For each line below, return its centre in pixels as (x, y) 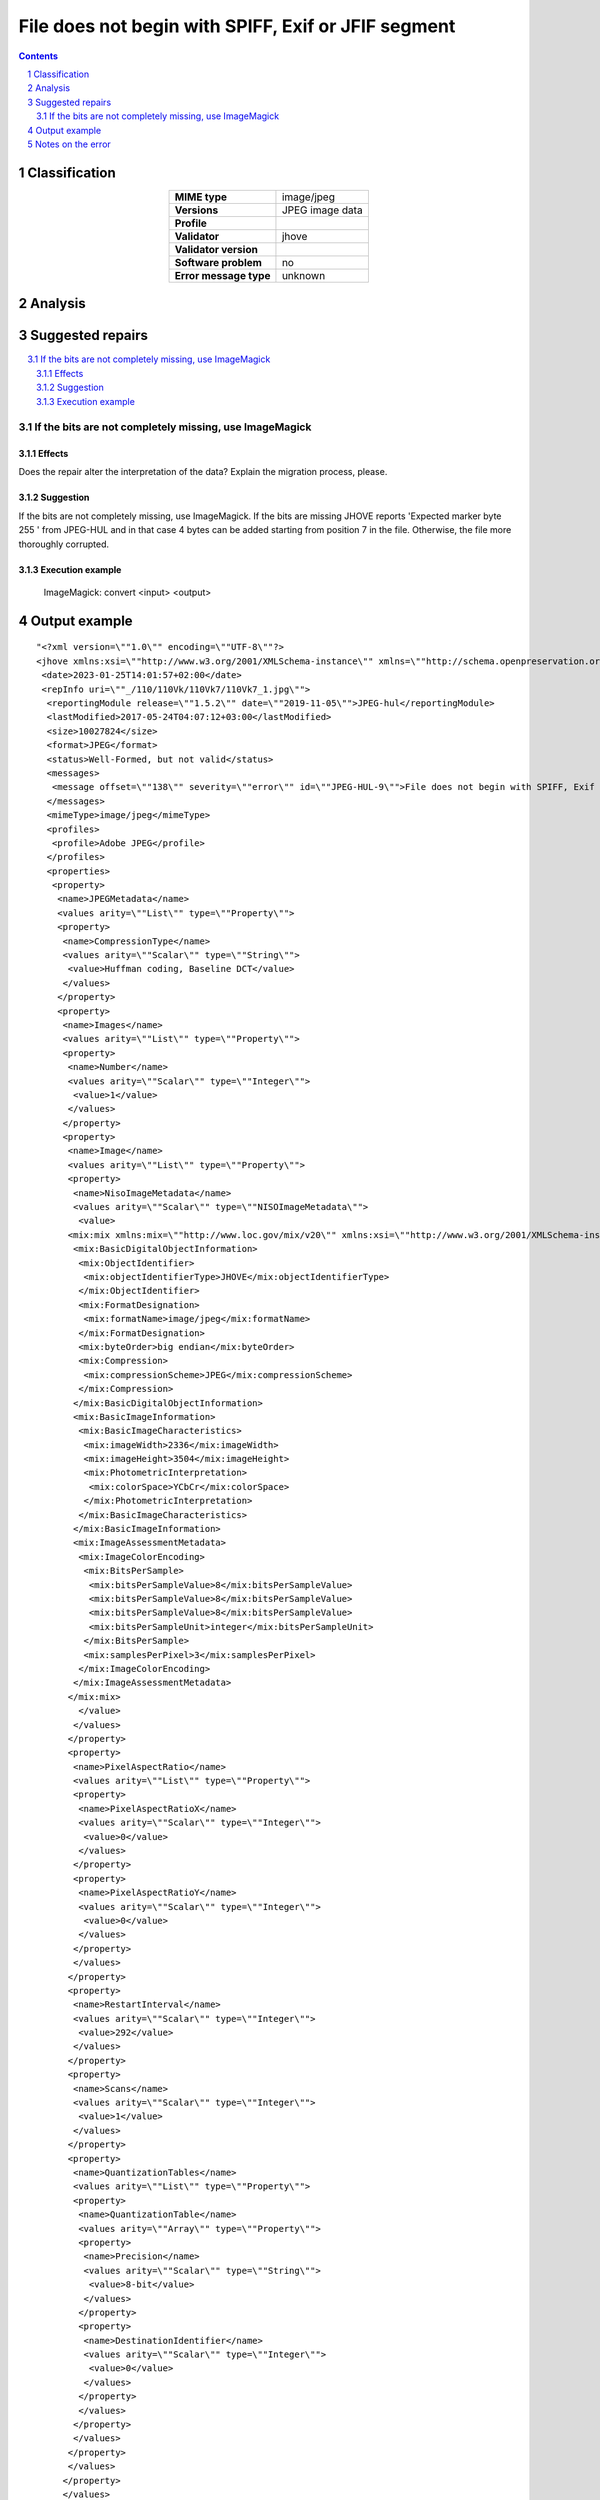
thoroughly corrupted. (64, 544)
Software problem (218, 262)
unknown (303, 275)
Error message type (222, 275)
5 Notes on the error (69, 144)
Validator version (216, 249)
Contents (38, 56)
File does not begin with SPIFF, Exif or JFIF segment (237, 26)
